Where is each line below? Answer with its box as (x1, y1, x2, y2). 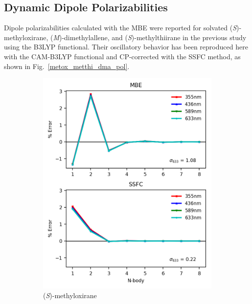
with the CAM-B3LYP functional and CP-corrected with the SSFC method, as (4, 51, 241, 61)
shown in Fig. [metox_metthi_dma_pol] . (4, 61, 130, 71)
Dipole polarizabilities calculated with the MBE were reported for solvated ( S (4, 23, 237, 33)
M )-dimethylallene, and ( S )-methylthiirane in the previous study (53, 32, 247, 42)
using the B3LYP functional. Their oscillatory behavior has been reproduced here (4, 42, 248, 52)
